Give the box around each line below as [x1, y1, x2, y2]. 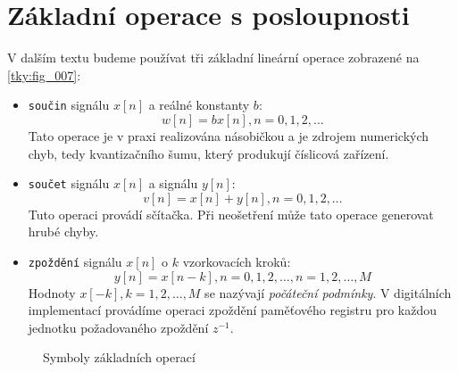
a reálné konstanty [148, 95, 250, 114]
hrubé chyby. [28, 222, 99, 241]
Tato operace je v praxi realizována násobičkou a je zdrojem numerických [28, 126, 429, 145]
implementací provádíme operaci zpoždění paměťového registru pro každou [28, 301, 437, 319]
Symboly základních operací [43, 348, 196, 367]
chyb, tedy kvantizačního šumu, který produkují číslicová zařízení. [28, 144, 389, 162]
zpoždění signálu [28, 252, 122, 270]
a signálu [148, 174, 198, 193]
